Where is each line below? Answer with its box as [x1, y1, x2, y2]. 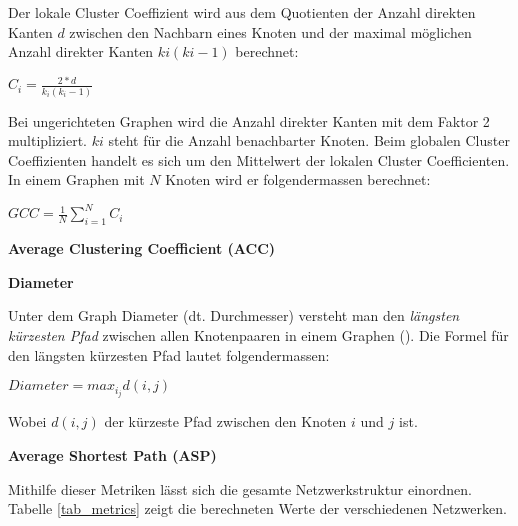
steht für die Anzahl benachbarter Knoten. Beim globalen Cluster [108, 130, 510, 151]
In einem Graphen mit [8, 169, 145, 190]
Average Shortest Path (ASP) [8, 444, 217, 465]
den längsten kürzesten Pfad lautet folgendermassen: [8, 344, 330, 365]
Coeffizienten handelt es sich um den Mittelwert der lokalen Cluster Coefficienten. [8, 149, 510, 170]
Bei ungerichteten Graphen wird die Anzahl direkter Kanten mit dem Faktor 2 [8, 110, 490, 131]
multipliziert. [8, 130, 88, 151]
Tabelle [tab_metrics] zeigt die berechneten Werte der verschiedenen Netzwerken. [8, 498, 507, 519]
